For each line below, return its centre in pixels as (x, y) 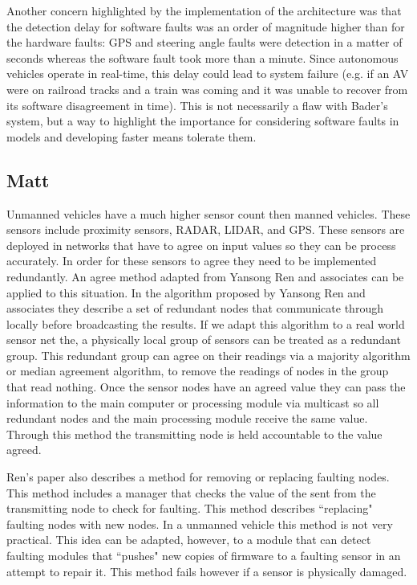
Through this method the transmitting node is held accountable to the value (194, 434)
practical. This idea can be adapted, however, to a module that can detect (189, 540)
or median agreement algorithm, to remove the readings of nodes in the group (198, 371)
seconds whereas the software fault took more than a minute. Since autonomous (202, 57)
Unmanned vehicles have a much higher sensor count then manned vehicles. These (208, 213)
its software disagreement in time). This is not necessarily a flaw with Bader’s (197, 105)
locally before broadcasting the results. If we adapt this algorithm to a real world (206, 323)
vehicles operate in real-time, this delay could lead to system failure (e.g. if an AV (208, 74)
